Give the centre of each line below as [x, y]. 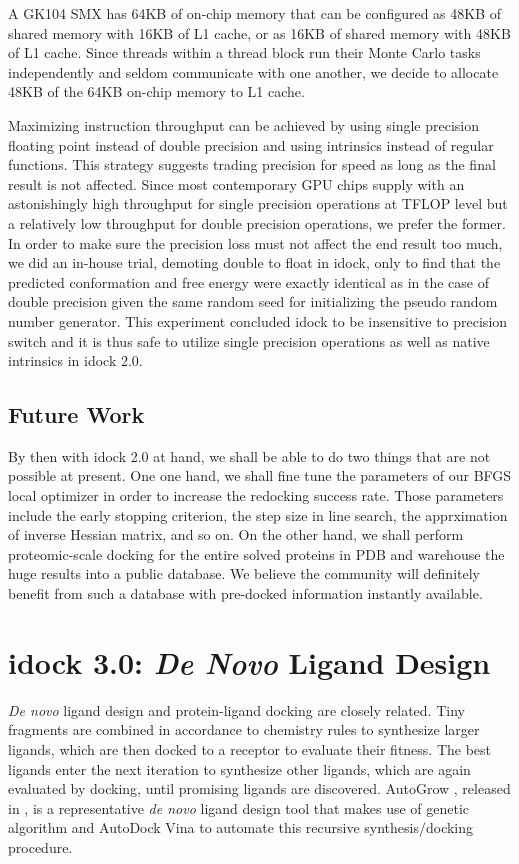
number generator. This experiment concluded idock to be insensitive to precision [258, 320]
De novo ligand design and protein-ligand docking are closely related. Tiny [236, 709]
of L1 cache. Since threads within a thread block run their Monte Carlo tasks [244, 52]
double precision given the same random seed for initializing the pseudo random [253, 301]
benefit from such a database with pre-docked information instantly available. [245, 593]
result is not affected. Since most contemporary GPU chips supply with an [236, 183]
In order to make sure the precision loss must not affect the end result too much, [255, 242]
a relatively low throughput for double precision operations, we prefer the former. [257, 222]
